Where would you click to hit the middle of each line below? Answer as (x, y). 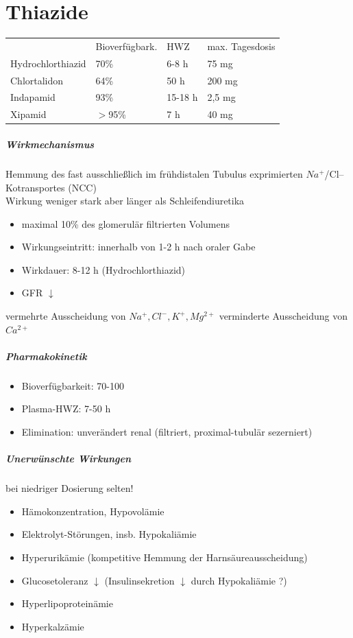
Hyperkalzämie (53, 626)
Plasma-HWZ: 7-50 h (66, 409)
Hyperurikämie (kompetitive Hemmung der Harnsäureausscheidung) (165, 557)
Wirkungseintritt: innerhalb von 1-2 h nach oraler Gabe (138, 247)
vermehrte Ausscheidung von (66, 316)
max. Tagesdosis (241, 46)
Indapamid (33, 97)
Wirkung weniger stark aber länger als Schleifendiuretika (125, 201)
